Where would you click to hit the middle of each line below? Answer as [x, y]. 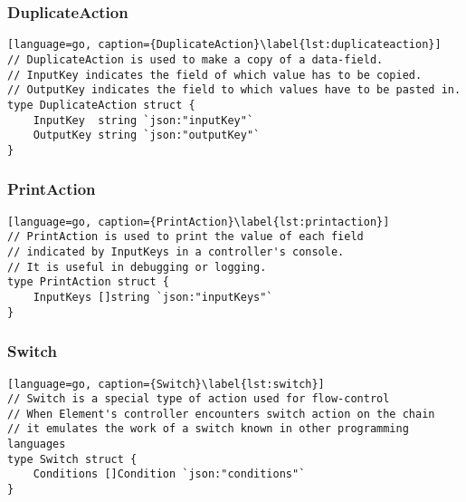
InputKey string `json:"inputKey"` [143, 120]
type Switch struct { [72, 459]
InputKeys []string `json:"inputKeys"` [153, 297]
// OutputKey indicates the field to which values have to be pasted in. [234, 90]
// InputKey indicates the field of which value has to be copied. [215, 75]
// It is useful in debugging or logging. [137, 267]
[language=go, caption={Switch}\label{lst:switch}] [166, 384]
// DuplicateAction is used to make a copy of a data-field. [195, 59]
